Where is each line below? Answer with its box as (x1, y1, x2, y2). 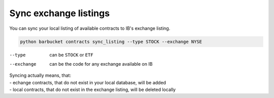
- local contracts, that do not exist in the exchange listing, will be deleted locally (9, 86, 176, 93)
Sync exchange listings (9, 8, 110, 19)
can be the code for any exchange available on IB (49, 61, 153, 67)
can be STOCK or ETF (49, 52, 93, 58)
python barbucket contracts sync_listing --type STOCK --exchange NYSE (20, 38, 202, 44)
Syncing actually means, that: (9, 72, 71, 78)
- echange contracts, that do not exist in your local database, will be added (9, 79, 166, 85)
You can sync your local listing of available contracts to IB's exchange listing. (9, 25, 170, 31)
